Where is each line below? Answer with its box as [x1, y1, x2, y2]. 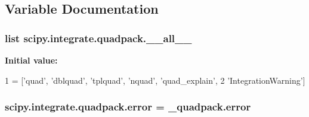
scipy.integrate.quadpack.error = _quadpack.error [5, 99, 251, 114]
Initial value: [5, 54, 58, 66]
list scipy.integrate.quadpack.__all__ [5, 30, 192, 45]
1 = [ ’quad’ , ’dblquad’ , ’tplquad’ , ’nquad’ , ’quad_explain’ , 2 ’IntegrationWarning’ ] [5, 74, 305, 86]
